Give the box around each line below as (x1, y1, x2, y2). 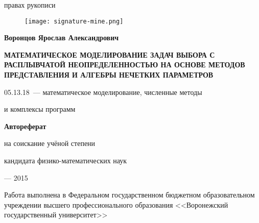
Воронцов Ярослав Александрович (4, 32, 119, 43)
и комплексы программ (4, 104, 76, 114)
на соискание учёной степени (4, 138, 96, 148)
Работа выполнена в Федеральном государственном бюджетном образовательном (4, 189, 255, 200)
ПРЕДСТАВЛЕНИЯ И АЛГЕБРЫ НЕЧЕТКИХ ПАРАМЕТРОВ (4, 69, 214, 80)
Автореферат (4, 120, 46, 131)
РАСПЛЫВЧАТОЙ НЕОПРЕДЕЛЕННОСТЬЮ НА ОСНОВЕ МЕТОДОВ (4, 59, 245, 70)
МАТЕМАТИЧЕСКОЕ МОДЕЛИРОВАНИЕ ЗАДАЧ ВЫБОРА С (4, 49, 215, 60)
